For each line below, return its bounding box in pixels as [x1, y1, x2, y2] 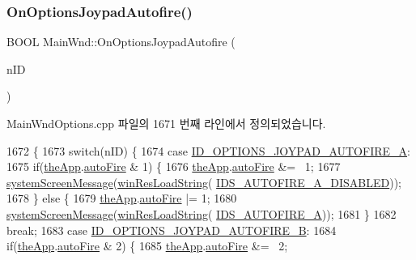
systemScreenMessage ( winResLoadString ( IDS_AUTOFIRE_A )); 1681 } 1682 [6, 205, 397, 222]
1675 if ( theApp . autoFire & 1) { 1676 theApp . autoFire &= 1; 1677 [6, 158, 341, 175]
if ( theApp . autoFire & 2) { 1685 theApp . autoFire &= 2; [6, 237, 288, 254]
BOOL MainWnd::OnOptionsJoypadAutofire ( [6, 33, 236, 50]
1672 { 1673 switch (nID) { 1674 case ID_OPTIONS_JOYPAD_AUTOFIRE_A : [6, 142, 410, 159]
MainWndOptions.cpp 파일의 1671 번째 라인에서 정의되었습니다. [6, 115, 326, 131]
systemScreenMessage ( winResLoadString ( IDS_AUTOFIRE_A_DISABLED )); [6, 173, 401, 190]
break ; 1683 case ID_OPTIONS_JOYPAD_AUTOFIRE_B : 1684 [6, 221, 337, 238]
